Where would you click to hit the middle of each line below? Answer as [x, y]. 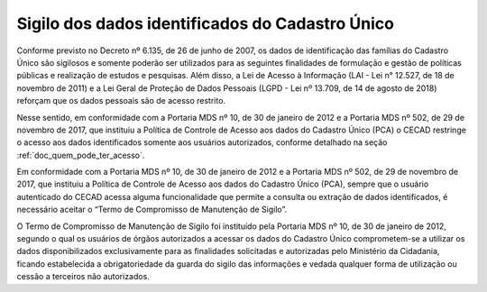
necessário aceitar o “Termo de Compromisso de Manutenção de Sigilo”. [152, 210]
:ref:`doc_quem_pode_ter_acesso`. [81, 155]
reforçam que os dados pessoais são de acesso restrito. [121, 101]
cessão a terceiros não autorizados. [83, 277]
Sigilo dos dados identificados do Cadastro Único [206, 23]
